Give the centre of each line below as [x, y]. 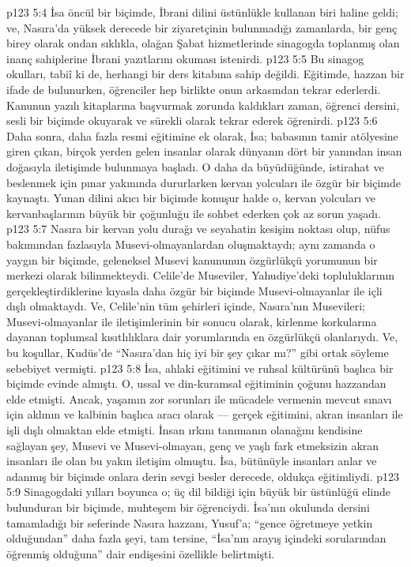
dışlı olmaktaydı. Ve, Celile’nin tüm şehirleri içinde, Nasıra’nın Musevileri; [186, 306]
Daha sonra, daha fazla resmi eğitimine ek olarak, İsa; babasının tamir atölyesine [202, 135]
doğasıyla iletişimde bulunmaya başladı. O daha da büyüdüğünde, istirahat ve [195, 166]
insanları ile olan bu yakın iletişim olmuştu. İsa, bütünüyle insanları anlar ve [192, 461]
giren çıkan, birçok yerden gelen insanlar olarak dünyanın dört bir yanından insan [204, 151]
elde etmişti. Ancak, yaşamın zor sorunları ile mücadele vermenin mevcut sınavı [199, 398]
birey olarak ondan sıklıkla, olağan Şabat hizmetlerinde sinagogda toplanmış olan [203, 43]
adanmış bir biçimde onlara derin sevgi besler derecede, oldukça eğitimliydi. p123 [203, 476]
